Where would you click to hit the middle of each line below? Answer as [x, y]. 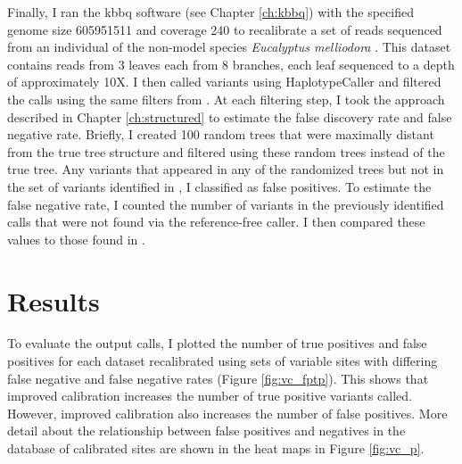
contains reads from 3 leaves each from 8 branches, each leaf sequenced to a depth [231, 64]
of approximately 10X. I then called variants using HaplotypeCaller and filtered [224, 82]
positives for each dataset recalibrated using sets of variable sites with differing [223, 361]
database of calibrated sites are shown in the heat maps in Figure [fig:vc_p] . [216, 448]
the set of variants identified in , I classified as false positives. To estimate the [219, 186]
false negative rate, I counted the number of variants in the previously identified [226, 204]
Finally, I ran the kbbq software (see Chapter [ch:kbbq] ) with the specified [210, 12]
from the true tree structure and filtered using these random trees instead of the [226, 151]
